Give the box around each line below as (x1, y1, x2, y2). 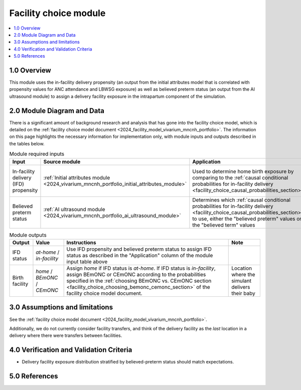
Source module (43, 158, 81, 165)
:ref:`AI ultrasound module (43, 206, 105, 213)
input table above (66, 258, 108, 265)
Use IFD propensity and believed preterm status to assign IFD (66, 246, 212, 253)
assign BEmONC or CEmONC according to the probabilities (66, 271, 206, 278)
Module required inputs (9, 150, 65, 157)
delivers (231, 284, 250, 291)
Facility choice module (9, 8, 106, 19)
